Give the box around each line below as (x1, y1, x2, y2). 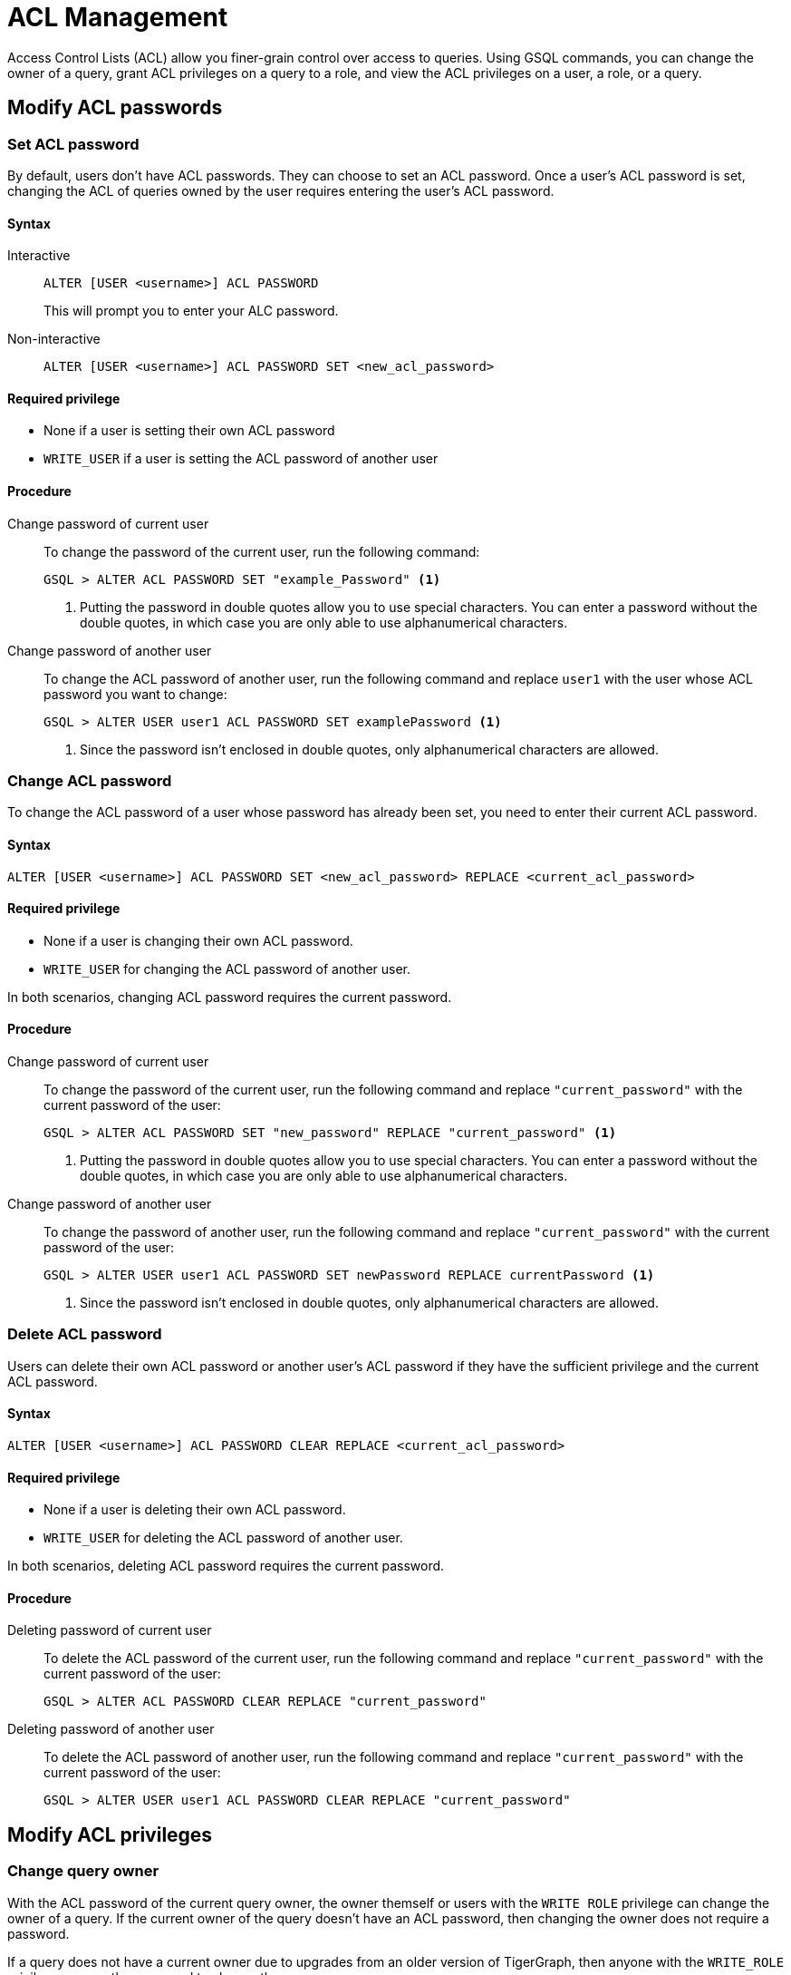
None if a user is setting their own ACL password (43, 423, 335, 439)
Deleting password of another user (7, 1721, 215, 1737)
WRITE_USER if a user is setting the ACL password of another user (43, 451, 439, 467)
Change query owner (7, 1862, 159, 1881)
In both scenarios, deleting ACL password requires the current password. (7, 1558, 445, 1574)
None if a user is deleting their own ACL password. (43, 1502, 346, 1518)
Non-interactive (7, 331, 101, 347)
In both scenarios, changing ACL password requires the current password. (7, 988, 452, 1005)
